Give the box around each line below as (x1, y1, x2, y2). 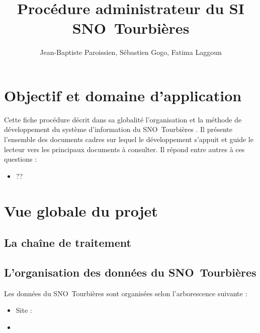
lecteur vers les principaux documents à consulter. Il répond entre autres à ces (4, 144, 245, 154)
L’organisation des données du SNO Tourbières (4, 264, 256, 280)
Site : (16, 305, 32, 315)
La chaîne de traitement (4, 235, 131, 250)
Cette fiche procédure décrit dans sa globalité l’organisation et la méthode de (4, 114, 242, 124)
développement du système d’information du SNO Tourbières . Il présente (4, 124, 232, 135)
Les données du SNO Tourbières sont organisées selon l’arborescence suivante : (4, 288, 247, 298)
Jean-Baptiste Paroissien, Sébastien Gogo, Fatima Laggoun (40, 47, 222, 57)
